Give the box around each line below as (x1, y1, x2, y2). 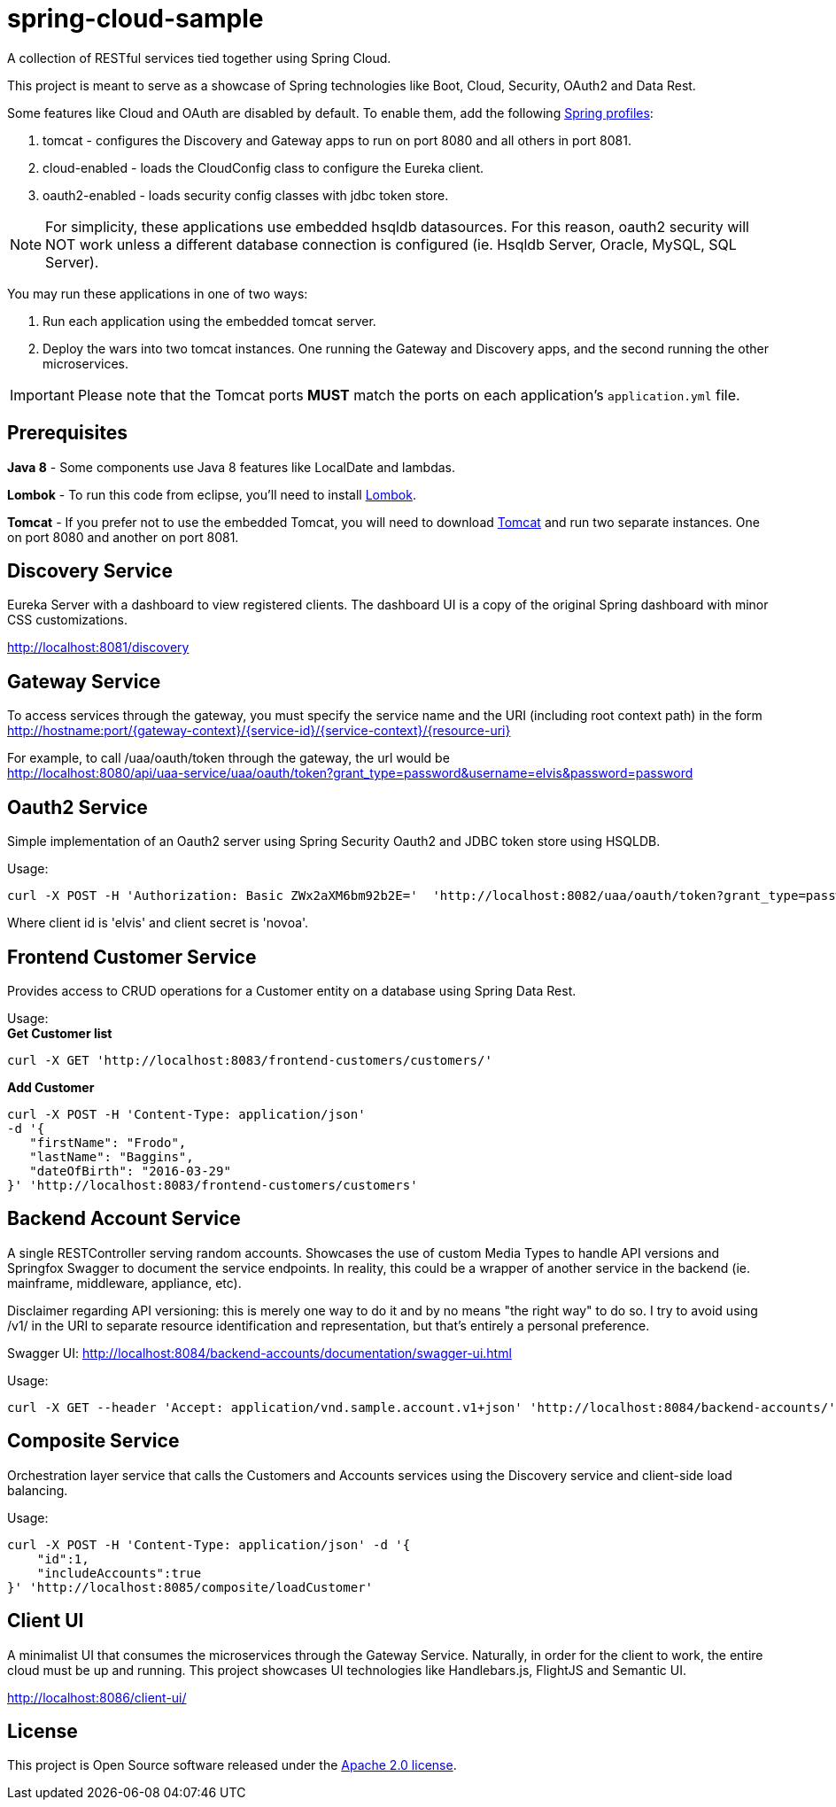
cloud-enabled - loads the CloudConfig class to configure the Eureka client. (43, 159, 484, 175)
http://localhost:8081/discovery (7, 640, 190, 655)
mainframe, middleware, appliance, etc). (7, 1275, 242, 1291)
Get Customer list (7, 1025, 112, 1041)
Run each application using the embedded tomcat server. (43, 313, 376, 329)
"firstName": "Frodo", (29, 1135, 187, 1150)
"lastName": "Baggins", (29, 1149, 194, 1164)
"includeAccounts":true (36, 1565, 202, 1580)
